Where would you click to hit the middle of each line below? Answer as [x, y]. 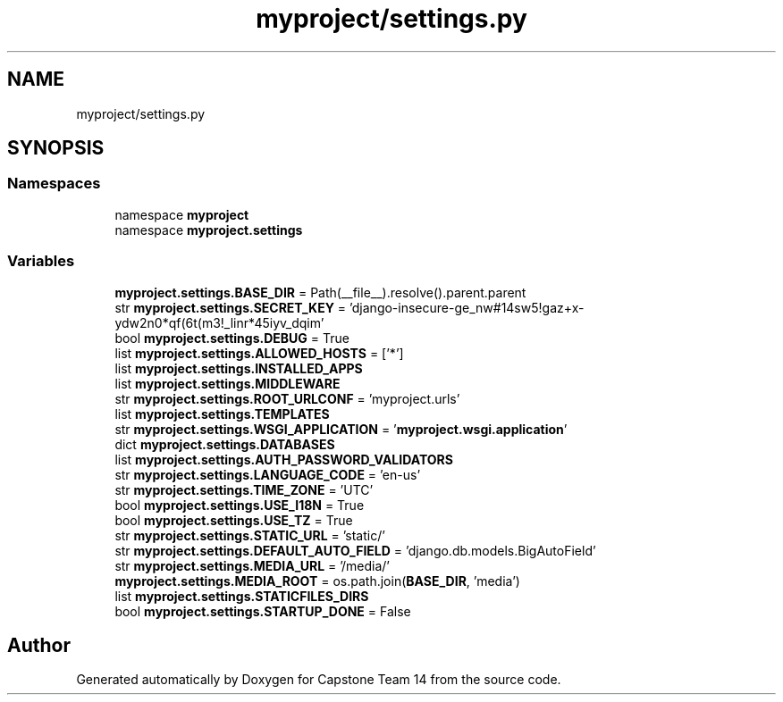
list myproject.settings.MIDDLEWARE [227, 383]
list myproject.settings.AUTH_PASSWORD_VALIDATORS [284, 459]
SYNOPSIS [56, 148]
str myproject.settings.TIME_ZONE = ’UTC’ [244, 489]
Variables [41, 261]
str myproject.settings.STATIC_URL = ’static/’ [250, 535]
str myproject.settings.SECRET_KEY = [231, 307]
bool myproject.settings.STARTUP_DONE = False [263, 611]
